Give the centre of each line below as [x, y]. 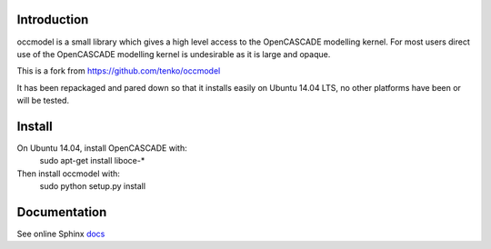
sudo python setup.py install [92, 186]
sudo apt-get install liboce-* [92, 161]
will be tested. [43, 101]
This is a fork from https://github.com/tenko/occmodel [119, 71]
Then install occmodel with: [68, 174]
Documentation [62, 212]
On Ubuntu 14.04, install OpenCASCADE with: [102, 148]
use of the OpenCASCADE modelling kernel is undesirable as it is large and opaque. [174, 54]
